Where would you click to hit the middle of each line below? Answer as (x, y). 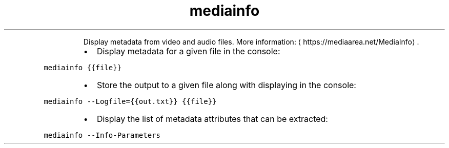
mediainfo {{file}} (83, 67)
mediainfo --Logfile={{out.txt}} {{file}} (130, 101)
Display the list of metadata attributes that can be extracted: (212, 119)
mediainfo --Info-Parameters (102, 135)
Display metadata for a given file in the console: (188, 51)
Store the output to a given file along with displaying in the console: (226, 85)
